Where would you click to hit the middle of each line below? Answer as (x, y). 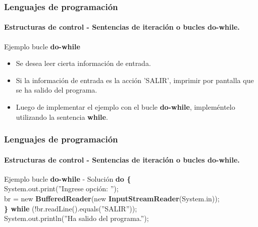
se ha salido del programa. (57, 90)
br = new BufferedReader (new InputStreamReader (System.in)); (112, 199)
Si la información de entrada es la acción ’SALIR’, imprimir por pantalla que (135, 80)
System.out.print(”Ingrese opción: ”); (61, 188)
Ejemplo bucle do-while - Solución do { (68, 178)
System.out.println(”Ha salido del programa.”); (76, 218)
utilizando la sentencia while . (62, 117)
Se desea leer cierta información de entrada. (83, 63)
